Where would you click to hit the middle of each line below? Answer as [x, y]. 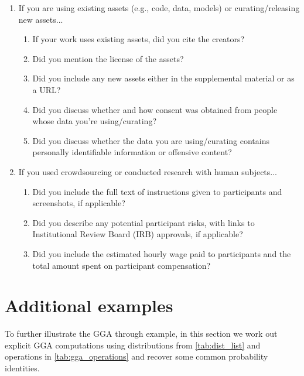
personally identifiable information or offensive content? [132, 152]
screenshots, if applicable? [79, 203]
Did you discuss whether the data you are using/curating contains [151, 140]
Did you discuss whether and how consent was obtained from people [155, 109]
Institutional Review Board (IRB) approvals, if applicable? [138, 234]
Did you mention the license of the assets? [108, 58]
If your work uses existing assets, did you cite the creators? [139, 39]
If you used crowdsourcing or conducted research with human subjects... [148, 171]
